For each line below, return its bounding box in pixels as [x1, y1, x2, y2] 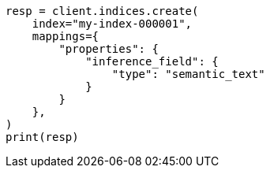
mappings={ [32, 30, 99, 43]
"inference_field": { [85, 55, 219, 68]
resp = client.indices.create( [6, 5, 199, 17]
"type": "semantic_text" [111, 68, 265, 80]
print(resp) [6, 131, 79, 143]
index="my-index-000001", [32, 17, 193, 30]
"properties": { [58, 43, 159, 55]
